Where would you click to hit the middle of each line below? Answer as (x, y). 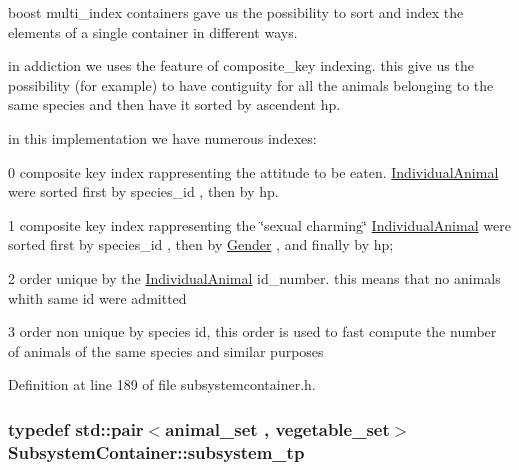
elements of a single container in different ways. (153, 31)
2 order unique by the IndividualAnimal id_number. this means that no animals (254, 277)
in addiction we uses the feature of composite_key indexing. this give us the (241, 65)
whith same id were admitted (97, 297)
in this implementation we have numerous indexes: (162, 137)
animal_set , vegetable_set (277, 428)
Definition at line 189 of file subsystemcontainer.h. (162, 384)
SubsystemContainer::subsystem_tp (156, 451)
